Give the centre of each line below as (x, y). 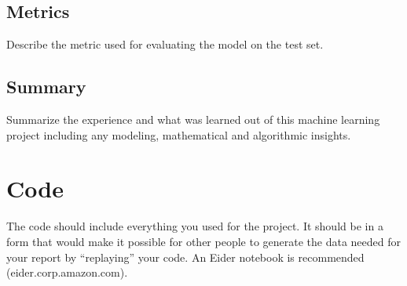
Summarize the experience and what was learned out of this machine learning (193, 119)
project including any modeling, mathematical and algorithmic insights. (179, 134)
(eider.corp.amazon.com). (67, 272)
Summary (46, 87)
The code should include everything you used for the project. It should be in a (195, 226)
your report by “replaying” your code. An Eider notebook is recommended (185, 257)
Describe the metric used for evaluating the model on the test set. (165, 44)
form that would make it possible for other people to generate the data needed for (204, 241)
